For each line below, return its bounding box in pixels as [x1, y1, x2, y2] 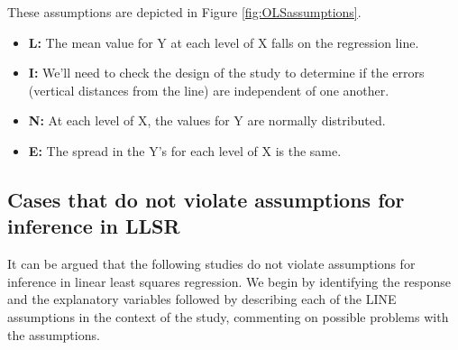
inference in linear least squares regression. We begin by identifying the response [7, 272, 451, 290]
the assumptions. [7, 325, 100, 344]
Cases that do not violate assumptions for [7, 185, 405, 213]
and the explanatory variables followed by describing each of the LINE [7, 290, 397, 309]
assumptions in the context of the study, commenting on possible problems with [7, 307, 449, 326]
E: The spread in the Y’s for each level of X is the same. [28, 141, 342, 160]
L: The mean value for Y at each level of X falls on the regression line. [28, 32, 419, 51]
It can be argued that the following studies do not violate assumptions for [7, 254, 416, 273]
